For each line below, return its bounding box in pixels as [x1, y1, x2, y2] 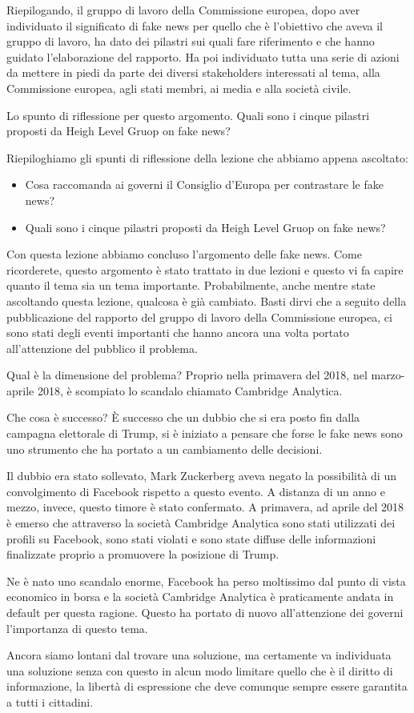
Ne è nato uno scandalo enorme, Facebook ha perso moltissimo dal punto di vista [6, 572, 406, 589]
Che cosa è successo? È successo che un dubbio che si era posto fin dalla [6, 409, 360, 426]
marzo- [371, 367, 405, 383]
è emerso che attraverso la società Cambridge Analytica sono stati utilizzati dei [6, 515, 396, 531]
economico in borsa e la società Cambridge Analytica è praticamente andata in [6, 588, 394, 605]
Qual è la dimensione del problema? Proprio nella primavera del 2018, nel [6, 367, 368, 383]
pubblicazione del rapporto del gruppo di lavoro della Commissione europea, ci [6, 308, 392, 325]
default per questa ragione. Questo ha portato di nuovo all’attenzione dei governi [6, 604, 404, 620]
